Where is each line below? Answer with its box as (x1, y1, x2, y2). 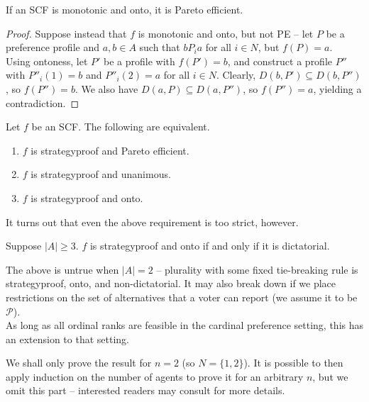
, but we (312, 369, 348, 384)
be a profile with (104, 53, 175, 68)
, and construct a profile (227, 53, 333, 68)
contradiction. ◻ (6, 95, 79, 110)
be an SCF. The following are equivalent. (31, 119, 210, 134)
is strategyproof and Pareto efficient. (31, 143, 189, 157)
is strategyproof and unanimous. (31, 167, 171, 182)
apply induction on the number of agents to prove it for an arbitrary (6, 369, 304, 384)
